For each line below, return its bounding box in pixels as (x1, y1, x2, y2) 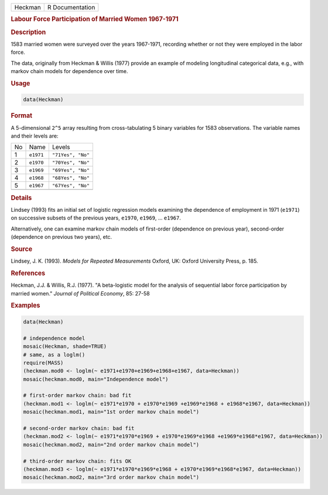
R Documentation (47, 4, 95, 11)
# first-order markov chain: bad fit (23, 392, 132, 399)
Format (11, 112, 32, 120)
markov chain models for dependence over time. (11, 68, 128, 75)
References (11, 269, 46, 277)
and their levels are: (11, 132, 59, 139)
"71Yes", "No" (52, 152, 90, 158)
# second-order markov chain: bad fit (23, 425, 135, 432)
